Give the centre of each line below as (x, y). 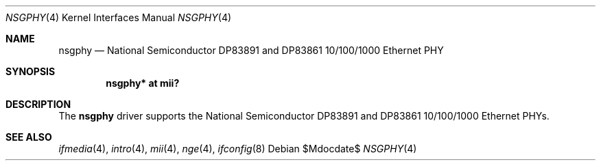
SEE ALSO (29, 137)
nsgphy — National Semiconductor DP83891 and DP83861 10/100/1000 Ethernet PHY (251, 50)
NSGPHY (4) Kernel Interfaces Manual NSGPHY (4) (119, 17)
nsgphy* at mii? (143, 83)
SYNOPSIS (31, 71)
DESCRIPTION (38, 104)
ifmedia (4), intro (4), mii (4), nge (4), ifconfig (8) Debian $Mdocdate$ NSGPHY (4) (238, 149)
